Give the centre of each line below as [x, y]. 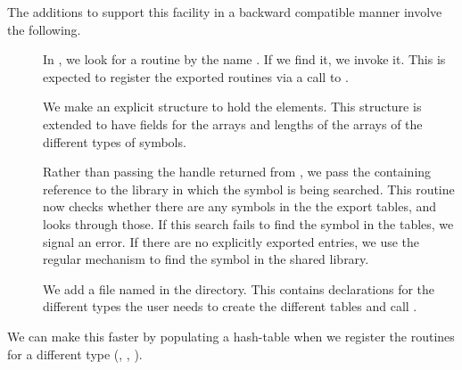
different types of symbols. [115, 141]
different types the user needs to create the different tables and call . [230, 306]
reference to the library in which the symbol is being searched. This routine [249, 189]
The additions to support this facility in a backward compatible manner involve [225, 12]
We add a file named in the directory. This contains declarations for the [239, 288]
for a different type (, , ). [75, 354]
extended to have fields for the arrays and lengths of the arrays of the [233, 123]
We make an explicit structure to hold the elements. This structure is [232, 107]
